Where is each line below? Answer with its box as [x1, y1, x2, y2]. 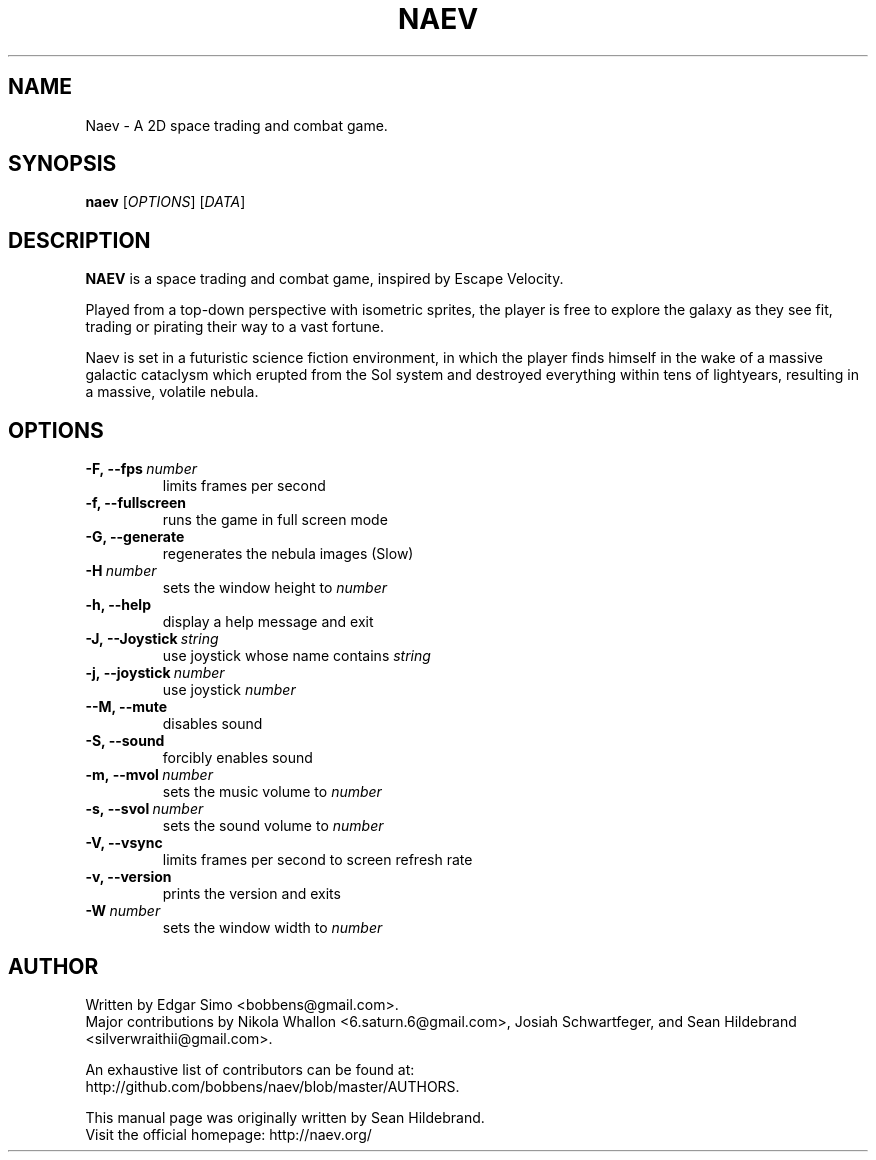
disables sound [162, 715, 263, 733]
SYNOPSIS [8, 151, 117, 177]
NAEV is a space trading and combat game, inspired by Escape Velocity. [85, 270, 564, 288]
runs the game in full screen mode [162, 511, 388, 529]
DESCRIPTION [8, 227, 151, 253]
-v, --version [85, 868, 172, 886]
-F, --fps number [85, 460, 197, 478]
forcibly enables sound [162, 749, 313, 767]
